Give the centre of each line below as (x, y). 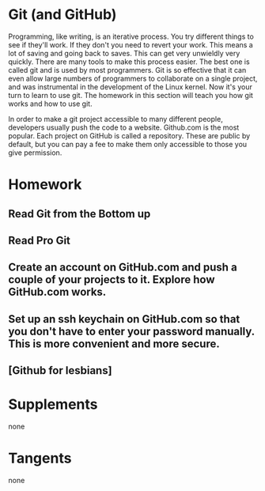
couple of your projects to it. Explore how (112, 279)
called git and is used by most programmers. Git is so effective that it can (127, 70)
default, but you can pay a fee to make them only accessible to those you (128, 144)
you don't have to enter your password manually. (131, 331)
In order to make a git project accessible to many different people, (115, 119)
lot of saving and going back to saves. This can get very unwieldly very (124, 53)
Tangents (40, 458)
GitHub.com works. (57, 292)
